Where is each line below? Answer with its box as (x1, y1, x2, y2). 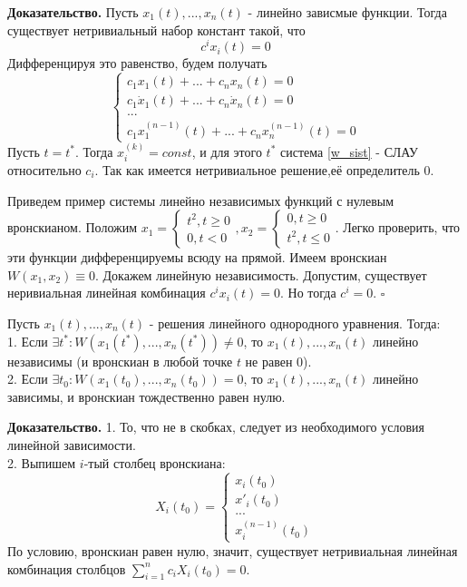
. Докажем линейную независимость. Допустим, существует (94, 265, 427, 284)
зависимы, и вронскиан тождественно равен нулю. (7, 386, 286, 406)
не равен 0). (245, 351, 312, 370)
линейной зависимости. (7, 435, 136, 454)
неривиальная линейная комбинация (7, 283, 206, 302)
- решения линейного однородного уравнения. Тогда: (149, 313, 441, 332)
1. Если (7, 331, 48, 350)
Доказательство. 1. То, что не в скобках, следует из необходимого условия (7, 417, 424, 436)
